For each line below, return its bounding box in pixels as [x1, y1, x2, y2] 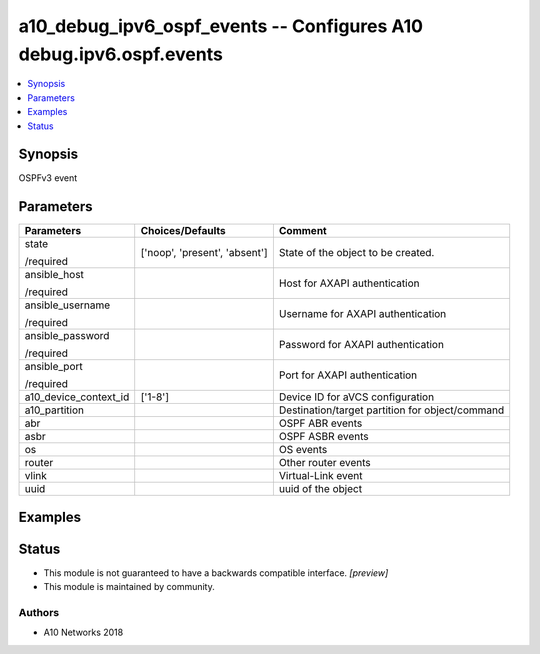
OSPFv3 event [18, 172, 78, 184]
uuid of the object [278, 482, 363, 496]
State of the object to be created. [278, 246, 435, 260]
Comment [278, 224, 327, 238]
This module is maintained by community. [43, 581, 215, 593]
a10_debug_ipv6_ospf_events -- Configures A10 [18, 15, 424, 37]
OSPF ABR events [278, 416, 363, 430]
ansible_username [24, 298, 111, 312]
